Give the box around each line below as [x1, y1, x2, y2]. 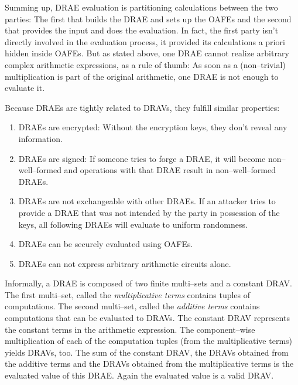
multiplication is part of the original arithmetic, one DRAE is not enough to [5, 70, 279, 82]
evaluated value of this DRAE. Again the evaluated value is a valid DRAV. [5, 369, 274, 381]
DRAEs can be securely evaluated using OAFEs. [18, 238, 193, 250]
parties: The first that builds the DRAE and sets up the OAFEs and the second [5, 12, 292, 25]
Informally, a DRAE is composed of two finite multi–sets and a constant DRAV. [5, 277, 292, 289]
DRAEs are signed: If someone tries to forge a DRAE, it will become [18, 152, 266, 164]
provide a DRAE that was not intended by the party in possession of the [18, 206, 280, 218]
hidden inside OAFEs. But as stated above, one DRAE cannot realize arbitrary [5, 47, 289, 59]
